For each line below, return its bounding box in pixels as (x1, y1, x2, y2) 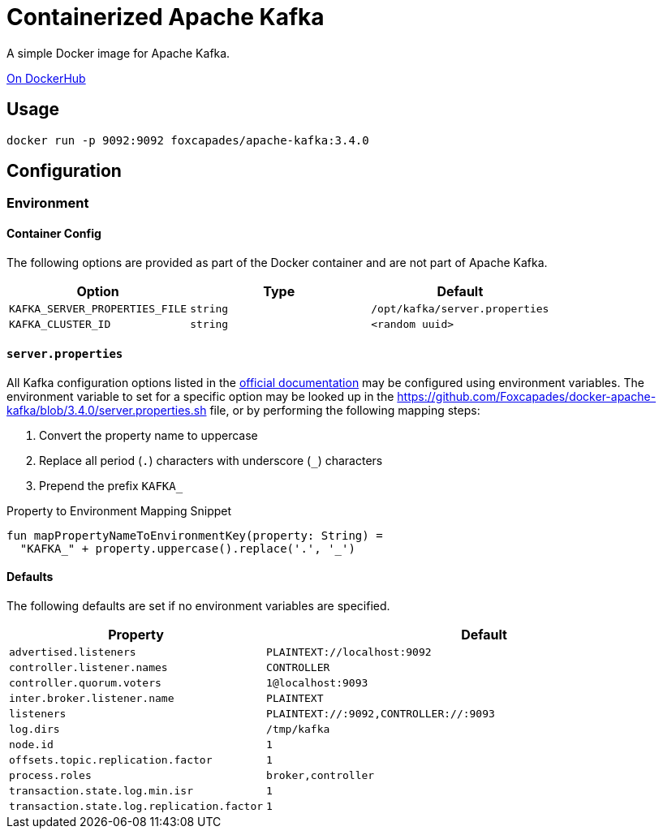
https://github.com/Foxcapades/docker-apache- (397, 389, 657, 403)
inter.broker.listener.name (9, 692, 174, 705)
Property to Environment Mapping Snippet (6, 503, 232, 518)
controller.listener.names (9, 661, 168, 674)
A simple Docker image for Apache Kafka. (6, 45, 230, 60)
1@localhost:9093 (266, 677, 368, 690)
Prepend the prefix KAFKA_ (39, 478, 183, 493)
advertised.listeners (9, 646, 136, 659)
